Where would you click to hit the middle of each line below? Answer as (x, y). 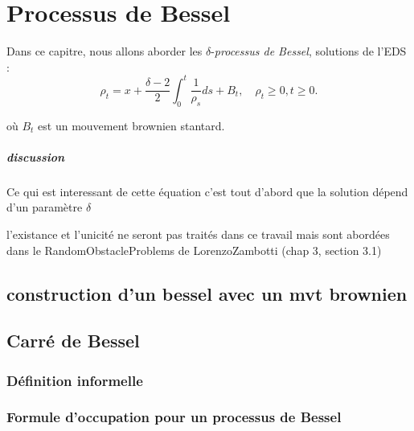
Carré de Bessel (73, 341)
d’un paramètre (45, 207)
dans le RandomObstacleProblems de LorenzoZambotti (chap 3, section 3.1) (194, 250)
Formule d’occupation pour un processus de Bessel (174, 417)
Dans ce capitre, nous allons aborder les (105, 51)
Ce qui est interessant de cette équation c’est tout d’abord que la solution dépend (207, 191)
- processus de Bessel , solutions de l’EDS (309, 51)
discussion (36, 156)
